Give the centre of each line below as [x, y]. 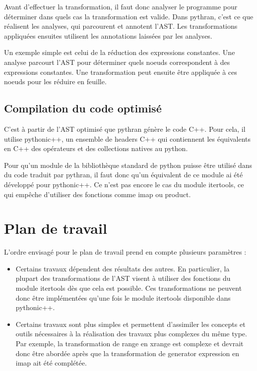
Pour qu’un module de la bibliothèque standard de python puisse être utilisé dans [128, 165]
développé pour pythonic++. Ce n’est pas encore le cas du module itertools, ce [124, 184]
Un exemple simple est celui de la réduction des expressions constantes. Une [120, 52]
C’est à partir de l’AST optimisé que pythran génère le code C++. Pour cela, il [125, 129]
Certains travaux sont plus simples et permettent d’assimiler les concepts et [130, 324]
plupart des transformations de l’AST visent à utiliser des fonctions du [123, 278]
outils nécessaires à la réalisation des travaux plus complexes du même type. [131, 334]
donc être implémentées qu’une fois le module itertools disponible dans [123, 297]
